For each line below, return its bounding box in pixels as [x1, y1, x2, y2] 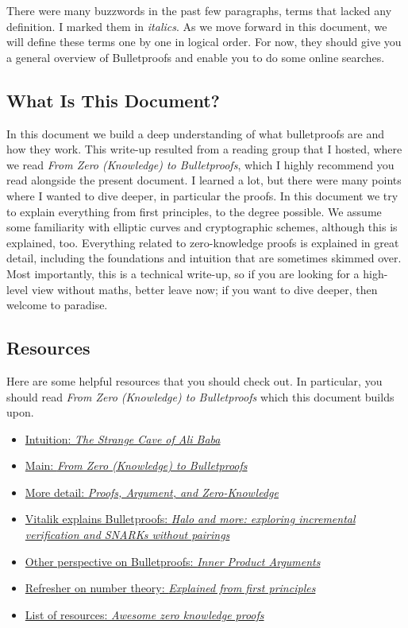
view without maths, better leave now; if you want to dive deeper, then [31, 281, 378, 297]
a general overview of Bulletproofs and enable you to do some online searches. [6, 48, 385, 65]
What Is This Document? [6, 87, 220, 112]
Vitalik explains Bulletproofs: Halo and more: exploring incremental [25, 510, 356, 527]
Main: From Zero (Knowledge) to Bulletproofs [25, 457, 248, 474]
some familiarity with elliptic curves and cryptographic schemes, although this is [6, 219, 398, 235]
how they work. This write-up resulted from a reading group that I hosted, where [6, 141, 402, 157]
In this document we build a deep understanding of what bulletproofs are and [6, 125, 385, 141]
